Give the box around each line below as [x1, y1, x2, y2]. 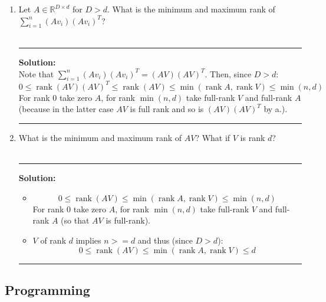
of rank [40, 234, 67, 247]
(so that [61, 214, 90, 226]
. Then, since [205, 67, 252, 80]
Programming [5, 281, 90, 299]
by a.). [264, 103, 288, 115]
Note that [18, 67, 54, 80]
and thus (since [137, 234, 193, 247]
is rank [240, 132, 265, 144]
